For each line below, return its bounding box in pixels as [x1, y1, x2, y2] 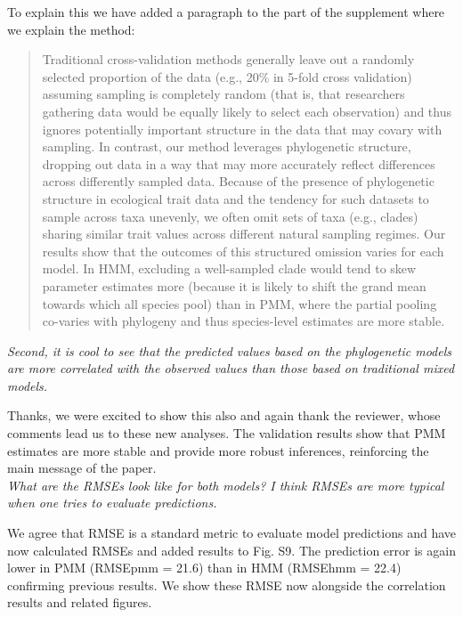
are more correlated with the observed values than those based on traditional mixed [7, 359, 455, 378]
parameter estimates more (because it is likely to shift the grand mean [42, 276, 426, 295]
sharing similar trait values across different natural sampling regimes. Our [42, 224, 446, 243]
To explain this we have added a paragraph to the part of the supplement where [7, 3, 445, 20]
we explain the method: [7, 20, 135, 38]
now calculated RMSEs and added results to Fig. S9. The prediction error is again [7, 540, 456, 559]
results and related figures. [7, 593, 152, 612]
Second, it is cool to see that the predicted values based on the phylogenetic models [7, 341, 451, 360]
